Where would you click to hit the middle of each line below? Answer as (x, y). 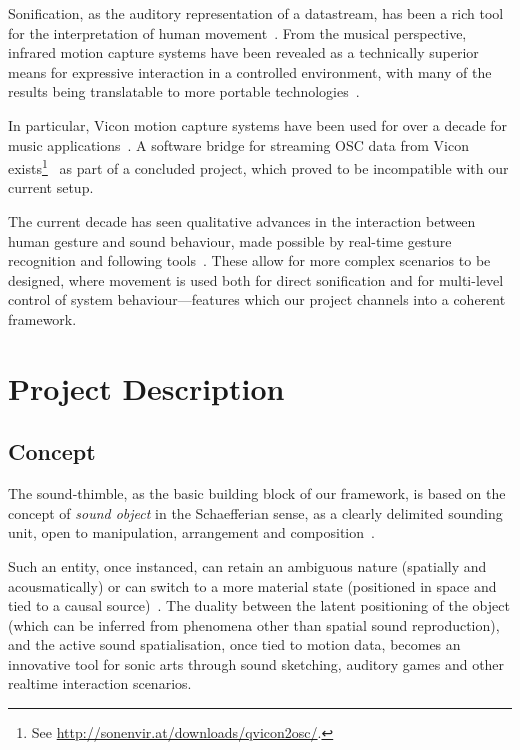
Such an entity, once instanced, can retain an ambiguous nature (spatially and (247, 565)
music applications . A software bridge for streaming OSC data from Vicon (238, 144)
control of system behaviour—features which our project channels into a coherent (257, 299)
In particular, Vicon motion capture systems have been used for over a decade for (258, 124)
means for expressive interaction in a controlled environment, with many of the (250, 71)
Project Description (146, 387)
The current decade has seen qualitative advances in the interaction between (242, 221)
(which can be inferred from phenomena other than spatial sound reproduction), (254, 624)
